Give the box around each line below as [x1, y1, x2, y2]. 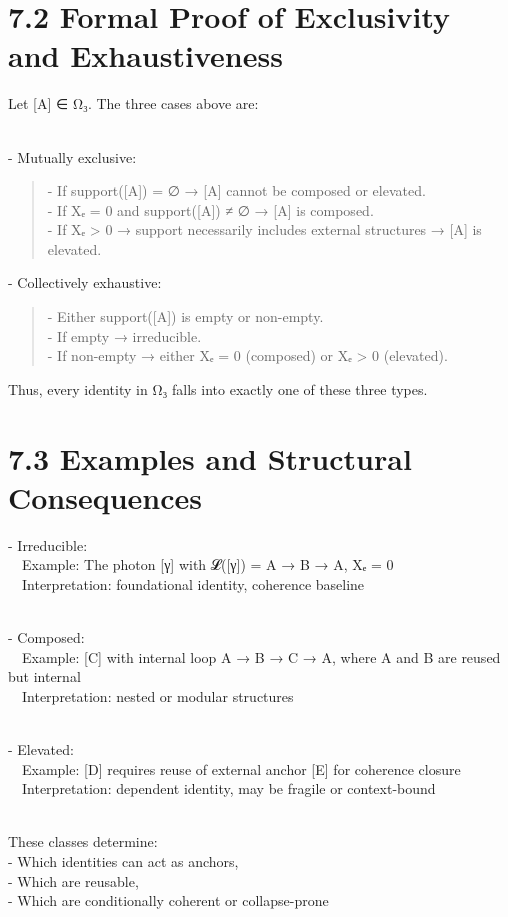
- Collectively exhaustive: [8, 272, 162, 293]
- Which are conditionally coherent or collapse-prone [8, 890, 329, 911]
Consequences [8, 476, 203, 517]
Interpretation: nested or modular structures [22, 685, 294, 706]
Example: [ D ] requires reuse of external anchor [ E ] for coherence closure [22, 758, 461, 779]
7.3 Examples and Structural [8, 437, 412, 478]
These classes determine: [8, 831, 158, 852]
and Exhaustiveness [8, 35, 283, 76]
